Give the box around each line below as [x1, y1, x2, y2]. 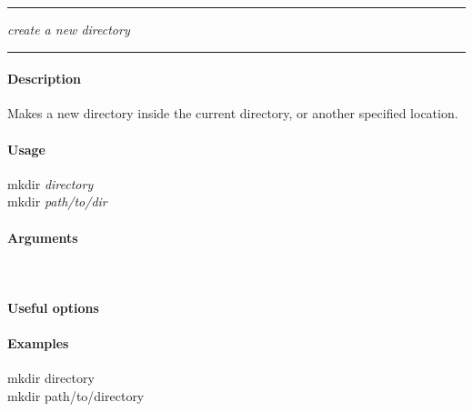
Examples [7, 334, 69, 353]
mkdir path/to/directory [7, 386, 145, 405]
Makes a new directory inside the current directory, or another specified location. [7, 104, 458, 123]
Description [7, 69, 82, 88]
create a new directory [7, 20, 130, 38]
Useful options [7, 297, 99, 317]
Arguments [7, 227, 78, 246]
